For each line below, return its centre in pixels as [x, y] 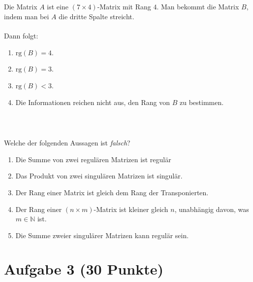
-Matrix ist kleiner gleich [131, 209]
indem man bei [27, 16]
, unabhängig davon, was [212, 209]
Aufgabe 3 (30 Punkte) [84, 269]
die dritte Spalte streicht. [96, 16]
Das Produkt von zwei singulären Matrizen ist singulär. [99, 176]
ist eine [58, 7]
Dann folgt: [21, 36]
